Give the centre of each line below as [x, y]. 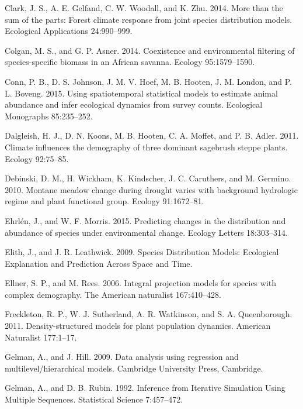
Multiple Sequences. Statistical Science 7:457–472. [94, 399]
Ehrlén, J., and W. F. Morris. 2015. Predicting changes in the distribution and [145, 220]
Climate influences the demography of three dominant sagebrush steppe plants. [146, 147]
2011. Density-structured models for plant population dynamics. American [138, 326]
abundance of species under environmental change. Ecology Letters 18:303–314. [146, 232]
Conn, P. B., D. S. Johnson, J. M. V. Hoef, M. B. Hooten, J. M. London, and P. [148, 81]
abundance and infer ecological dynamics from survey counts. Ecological [134, 104]
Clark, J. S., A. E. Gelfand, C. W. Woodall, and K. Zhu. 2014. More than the [144, 8]
